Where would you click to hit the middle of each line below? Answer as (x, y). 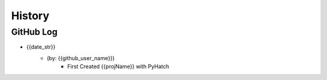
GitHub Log (34, 32)
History (30, 16)
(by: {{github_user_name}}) (81, 58)
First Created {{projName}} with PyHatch (118, 67)
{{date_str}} (41, 47)
